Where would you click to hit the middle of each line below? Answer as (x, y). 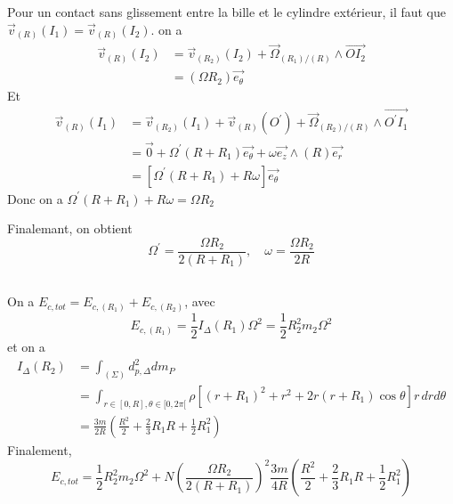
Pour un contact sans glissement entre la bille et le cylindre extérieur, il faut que (227, 12)
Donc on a (35, 198)
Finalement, (40, 449)
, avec (200, 301)
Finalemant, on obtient (70, 228)
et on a (26, 346)
